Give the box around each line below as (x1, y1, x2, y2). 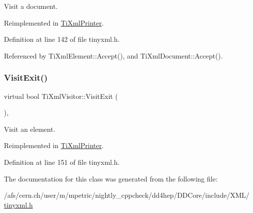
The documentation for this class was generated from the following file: (4, 173, 218, 183)
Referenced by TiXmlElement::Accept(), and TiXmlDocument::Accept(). (4, 50, 223, 61)
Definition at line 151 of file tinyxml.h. (4, 156, 120, 167)
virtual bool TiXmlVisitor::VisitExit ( (4, 91, 118, 101)
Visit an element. (4, 123, 56, 134)
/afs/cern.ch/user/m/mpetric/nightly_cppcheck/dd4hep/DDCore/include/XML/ (4, 190, 250, 200)
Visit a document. (4, 1, 58, 11)
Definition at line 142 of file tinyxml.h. (4, 34, 120, 44)
